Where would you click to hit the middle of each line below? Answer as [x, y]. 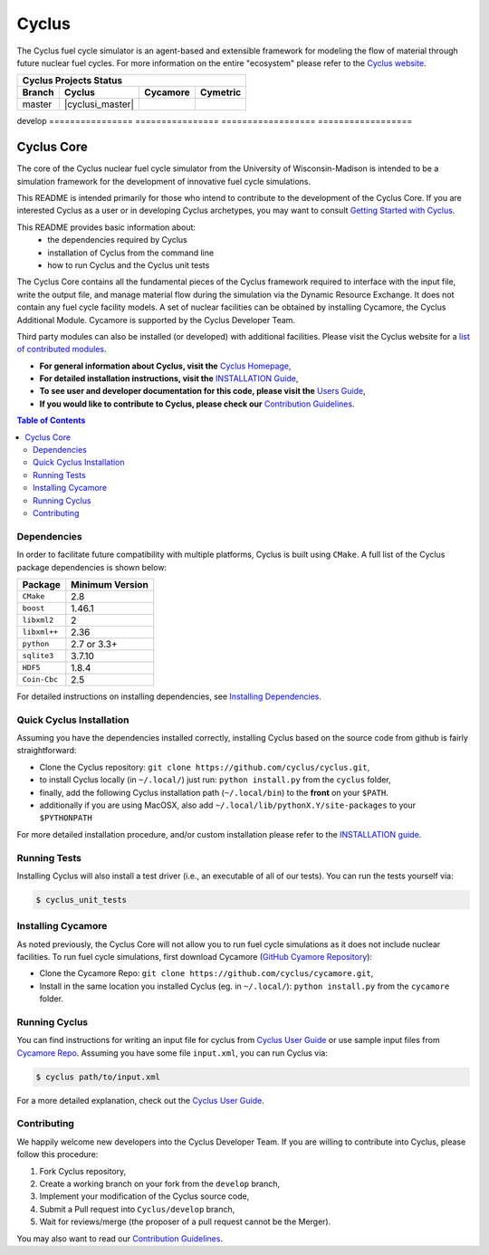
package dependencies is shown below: [92, 567]
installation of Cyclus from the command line [131, 253]
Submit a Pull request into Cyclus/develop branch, [137, 1209]
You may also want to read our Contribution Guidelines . [120, 1238]
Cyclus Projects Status [72, 81]
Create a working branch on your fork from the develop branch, [160, 1184]
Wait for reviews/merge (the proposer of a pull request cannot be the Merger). [185, 1221]
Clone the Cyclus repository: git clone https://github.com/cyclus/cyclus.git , [205, 767]
